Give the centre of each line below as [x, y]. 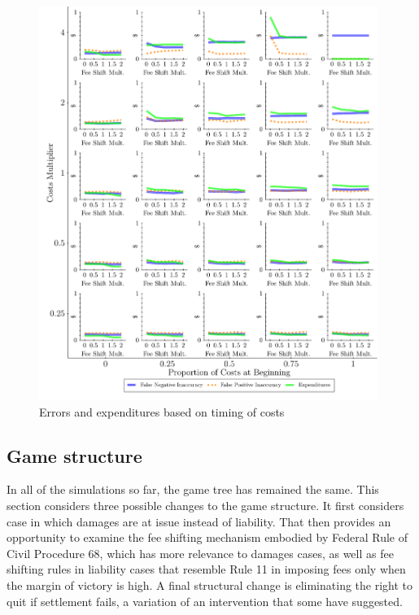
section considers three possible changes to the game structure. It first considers [205, 506]
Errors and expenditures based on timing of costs [162, 411]
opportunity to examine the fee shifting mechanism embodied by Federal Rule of [207, 537]
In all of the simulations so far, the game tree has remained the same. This [193, 489]
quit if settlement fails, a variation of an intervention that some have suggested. [205, 601]
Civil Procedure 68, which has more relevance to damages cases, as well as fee [200, 553]
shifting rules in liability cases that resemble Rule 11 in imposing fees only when [206, 569]
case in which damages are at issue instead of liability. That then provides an [199, 521]
